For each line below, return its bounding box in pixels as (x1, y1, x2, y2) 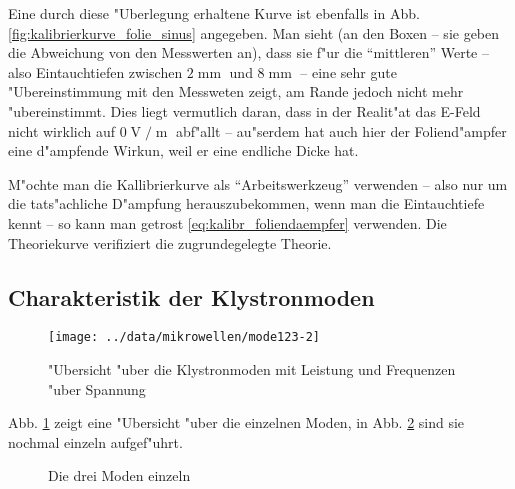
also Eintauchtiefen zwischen (8, 61, 183, 82)
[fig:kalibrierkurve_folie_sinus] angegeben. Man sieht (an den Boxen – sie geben (8, 22, 500, 43)
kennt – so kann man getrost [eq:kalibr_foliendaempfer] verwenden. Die (8, 212, 447, 233)
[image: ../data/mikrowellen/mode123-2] (48, 330, 321, 345)
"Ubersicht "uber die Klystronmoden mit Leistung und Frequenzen (48, 358, 456, 379)
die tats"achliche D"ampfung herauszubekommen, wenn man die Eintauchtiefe (8, 193, 485, 214)
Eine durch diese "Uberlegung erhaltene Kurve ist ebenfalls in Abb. (8, 3, 420, 23)
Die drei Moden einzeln (48, 465, 191, 486)
